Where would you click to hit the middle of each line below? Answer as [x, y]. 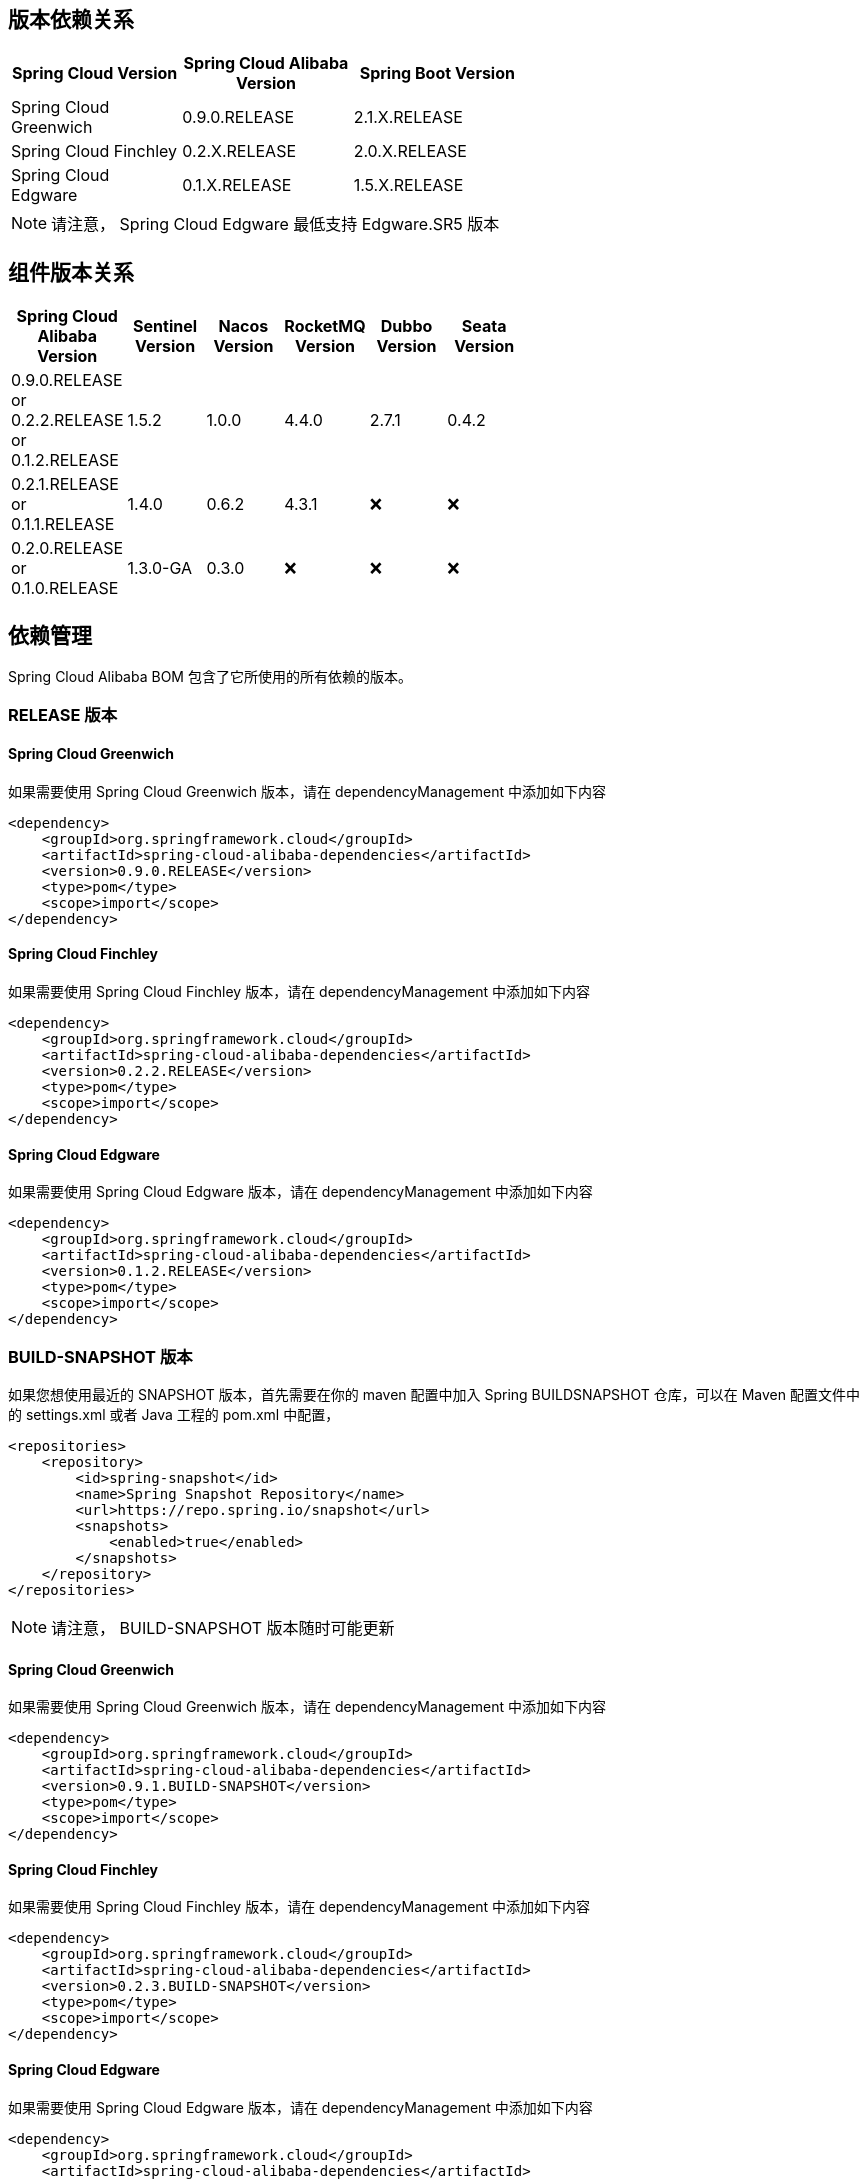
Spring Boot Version [437, 73]
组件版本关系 [71, 272]
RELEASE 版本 [63, 715]
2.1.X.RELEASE [408, 117]
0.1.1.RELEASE [63, 524]
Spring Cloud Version [95, 73]
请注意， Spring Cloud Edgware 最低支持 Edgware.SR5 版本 [275, 224]
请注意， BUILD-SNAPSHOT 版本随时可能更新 [223, 1627]
